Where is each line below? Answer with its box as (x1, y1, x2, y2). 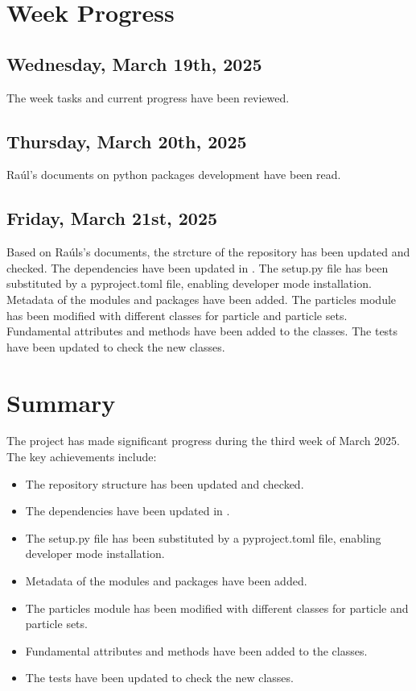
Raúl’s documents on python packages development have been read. (6, 166, 341, 183)
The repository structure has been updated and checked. (25, 475, 304, 492)
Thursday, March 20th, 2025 (6, 128, 247, 153)
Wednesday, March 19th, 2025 (6, 51, 262, 76)
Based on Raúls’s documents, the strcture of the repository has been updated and (6, 244, 410, 260)
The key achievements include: (6, 448, 157, 465)
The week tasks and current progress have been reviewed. (6, 89, 290, 106)
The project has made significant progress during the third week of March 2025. (6, 432, 400, 449)
